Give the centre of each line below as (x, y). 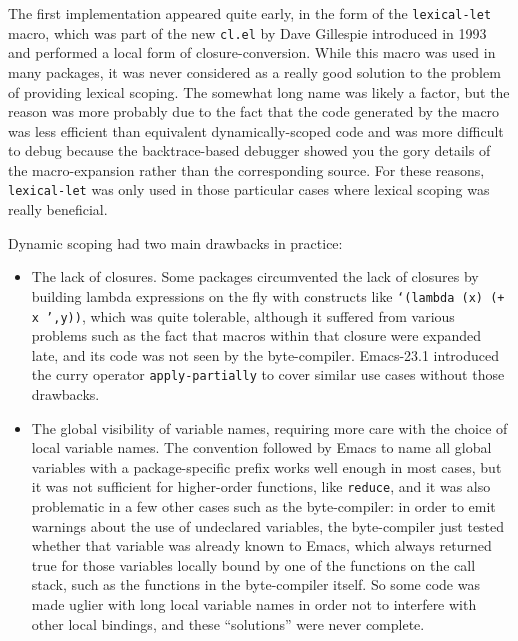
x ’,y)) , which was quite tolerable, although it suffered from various (243, 315)
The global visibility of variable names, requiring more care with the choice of (269, 427)
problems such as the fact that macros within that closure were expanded (256, 335)
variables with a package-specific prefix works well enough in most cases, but (266, 466)
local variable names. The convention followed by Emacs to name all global (261, 447)
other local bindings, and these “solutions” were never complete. (228, 623)
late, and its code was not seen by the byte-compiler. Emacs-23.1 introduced (265, 354)
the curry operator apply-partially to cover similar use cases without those (268, 374)
